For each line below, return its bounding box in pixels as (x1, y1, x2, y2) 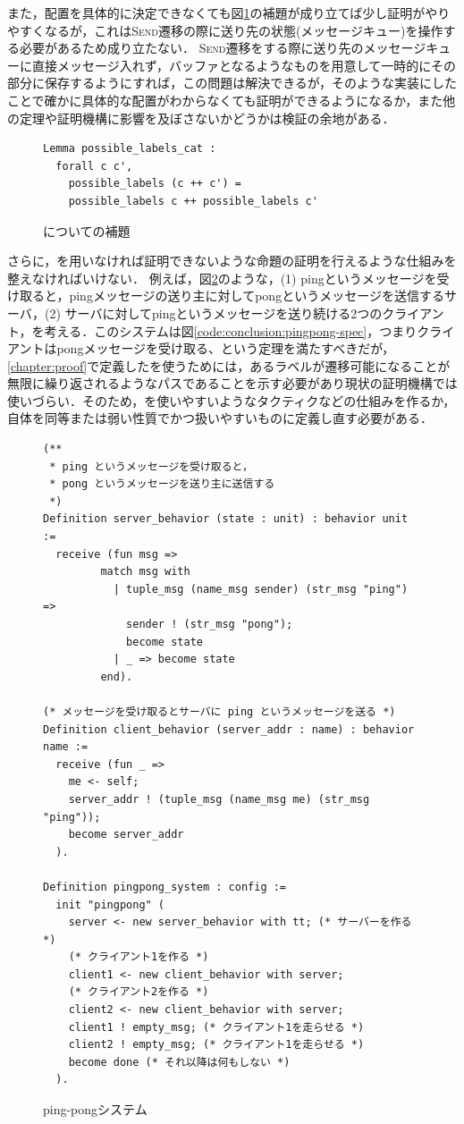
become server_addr (68, 828, 184, 841)
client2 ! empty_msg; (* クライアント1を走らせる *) (68, 1038, 365, 1052)
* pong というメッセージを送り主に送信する (49, 477, 275, 491)
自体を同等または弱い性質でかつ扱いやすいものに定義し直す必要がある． (7, 409, 433, 427)
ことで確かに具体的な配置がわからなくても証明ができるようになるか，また (7, 90, 443, 109)
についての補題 (43, 221, 131, 240)
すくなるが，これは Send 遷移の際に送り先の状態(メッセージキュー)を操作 (19, 21, 443, 39)
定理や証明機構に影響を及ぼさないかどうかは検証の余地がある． (19, 108, 395, 127)
